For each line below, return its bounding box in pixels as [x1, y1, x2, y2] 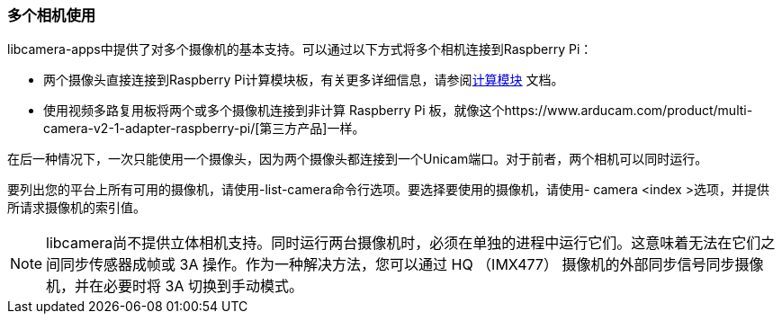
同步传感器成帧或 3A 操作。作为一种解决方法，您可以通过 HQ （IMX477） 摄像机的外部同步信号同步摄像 [60, 255, 764, 274]
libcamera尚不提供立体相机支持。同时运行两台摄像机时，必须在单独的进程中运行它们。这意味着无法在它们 [46, 234, 761, 253]
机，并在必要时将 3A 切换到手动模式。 [46, 277, 303, 296]
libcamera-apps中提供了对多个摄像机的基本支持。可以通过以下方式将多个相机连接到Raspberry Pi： [7, 41, 593, 58]
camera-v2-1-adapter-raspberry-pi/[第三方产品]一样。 [43, 120, 365, 137]
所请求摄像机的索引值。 [7, 200, 146, 216]
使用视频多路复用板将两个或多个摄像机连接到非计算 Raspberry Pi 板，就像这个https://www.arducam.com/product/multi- [43, 103, 753, 119]
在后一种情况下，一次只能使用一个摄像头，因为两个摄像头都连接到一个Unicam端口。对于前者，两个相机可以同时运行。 [7, 151, 708, 167]
